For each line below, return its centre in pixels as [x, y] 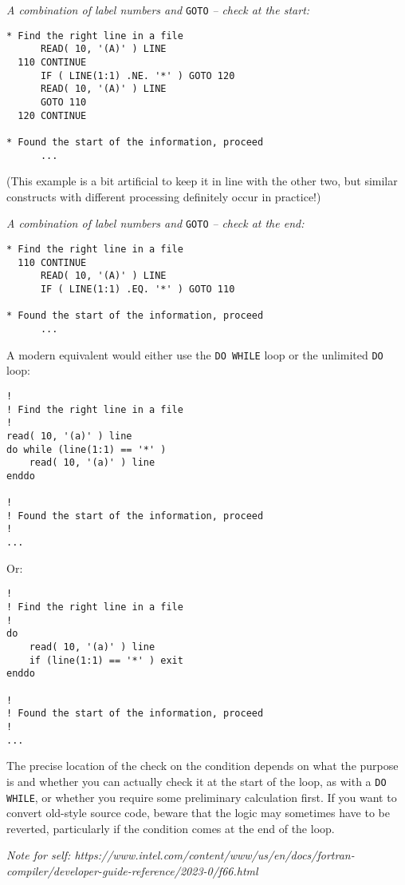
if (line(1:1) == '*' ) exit [106, 660]
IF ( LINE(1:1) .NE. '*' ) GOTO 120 [138, 75]
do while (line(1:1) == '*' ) [87, 449]
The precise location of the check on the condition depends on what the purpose [202, 766]
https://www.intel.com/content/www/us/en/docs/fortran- [214, 855]
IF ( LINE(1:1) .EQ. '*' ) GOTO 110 [138, 290]
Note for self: [39, 855]
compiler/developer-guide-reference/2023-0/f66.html [132, 870]
